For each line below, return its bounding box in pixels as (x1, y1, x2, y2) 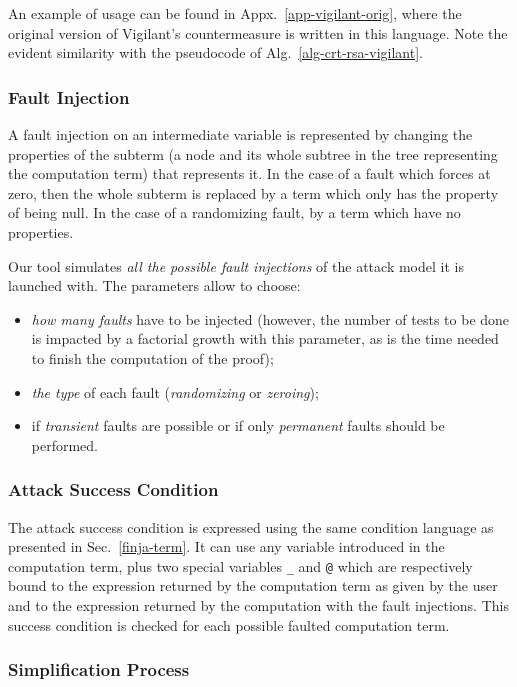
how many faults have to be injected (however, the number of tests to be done (31, 308, 510, 329)
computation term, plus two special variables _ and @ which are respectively (8, 555, 473, 576)
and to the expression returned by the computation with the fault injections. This (8, 594, 509, 615)
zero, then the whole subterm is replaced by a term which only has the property (8, 182, 499, 203)
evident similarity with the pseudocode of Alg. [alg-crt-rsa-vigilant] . (8, 42, 423, 63)
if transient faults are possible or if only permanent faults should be (31, 415, 445, 436)
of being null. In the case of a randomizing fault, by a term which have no (8, 202, 461, 223)
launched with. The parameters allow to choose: (8, 275, 301, 296)
